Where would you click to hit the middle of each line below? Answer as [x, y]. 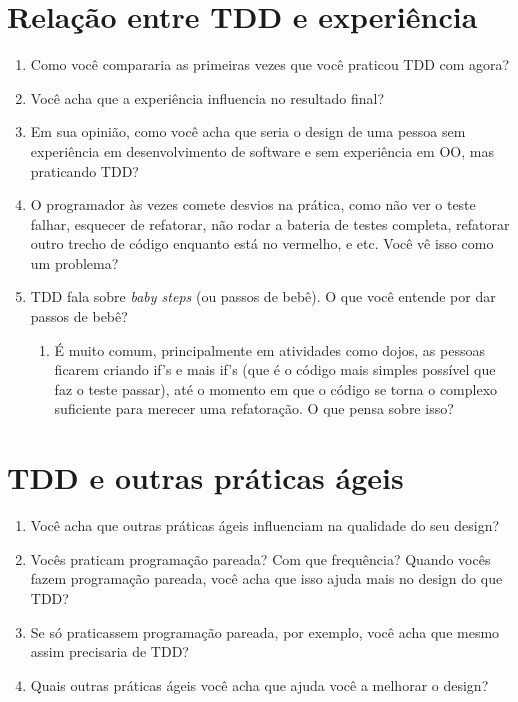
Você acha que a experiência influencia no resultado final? [207, 97]
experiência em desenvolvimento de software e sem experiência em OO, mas [262, 150]
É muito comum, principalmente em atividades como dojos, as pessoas [269, 349]
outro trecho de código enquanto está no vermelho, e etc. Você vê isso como [262, 243]
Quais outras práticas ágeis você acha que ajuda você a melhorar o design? [259, 684]
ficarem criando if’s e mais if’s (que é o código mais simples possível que [275, 369]
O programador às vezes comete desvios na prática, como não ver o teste [253, 204]
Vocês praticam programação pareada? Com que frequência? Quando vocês [260, 558]
